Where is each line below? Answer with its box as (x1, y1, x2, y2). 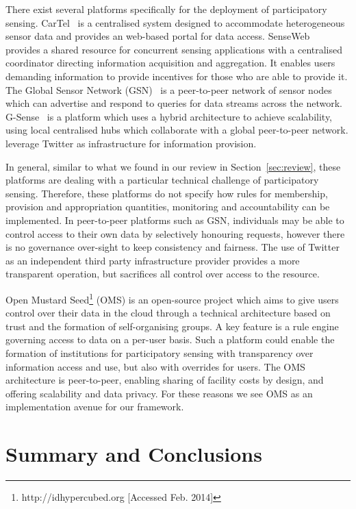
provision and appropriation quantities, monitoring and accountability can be (5, 199, 330, 214)
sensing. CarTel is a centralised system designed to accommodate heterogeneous (5, 15, 345, 29)
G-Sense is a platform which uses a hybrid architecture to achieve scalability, (5, 109, 333, 123)
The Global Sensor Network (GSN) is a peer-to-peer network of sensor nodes (5, 82, 332, 97)
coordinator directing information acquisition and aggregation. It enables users (5, 55, 335, 70)
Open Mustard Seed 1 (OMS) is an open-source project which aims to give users (5, 290, 339, 306)
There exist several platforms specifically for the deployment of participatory (5, 2, 327, 16)
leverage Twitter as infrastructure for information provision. (5, 136, 257, 150)
